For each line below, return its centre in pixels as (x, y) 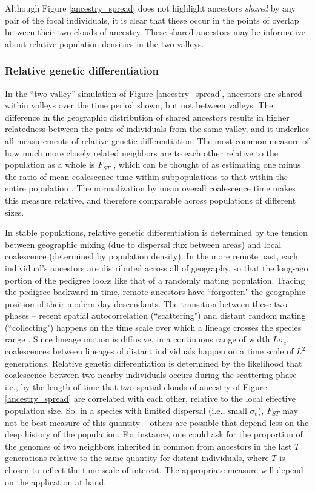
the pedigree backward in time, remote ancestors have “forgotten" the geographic (155, 292)
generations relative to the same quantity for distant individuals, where (137, 458)
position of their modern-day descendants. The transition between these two (146, 303)
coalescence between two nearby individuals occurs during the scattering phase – (154, 375)
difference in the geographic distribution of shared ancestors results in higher (147, 117)
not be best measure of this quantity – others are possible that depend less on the (157, 422)
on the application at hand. (56, 481)
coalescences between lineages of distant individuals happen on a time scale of (149, 351)
